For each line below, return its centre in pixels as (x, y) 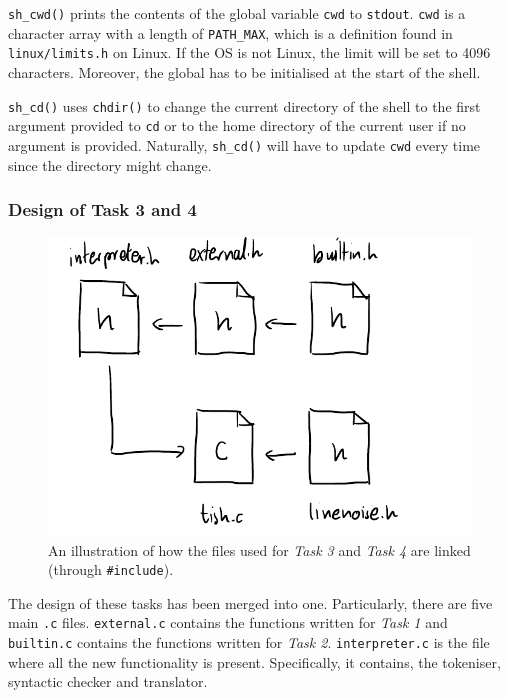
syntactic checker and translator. (108, 681)
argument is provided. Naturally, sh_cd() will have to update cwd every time (244, 144)
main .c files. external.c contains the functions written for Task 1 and (228, 622)
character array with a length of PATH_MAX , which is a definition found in (230, 32)
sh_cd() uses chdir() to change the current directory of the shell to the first (244, 105)
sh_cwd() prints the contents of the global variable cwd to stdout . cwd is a (237, 13)
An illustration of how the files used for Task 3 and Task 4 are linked (259, 549)
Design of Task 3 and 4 (102, 209)
